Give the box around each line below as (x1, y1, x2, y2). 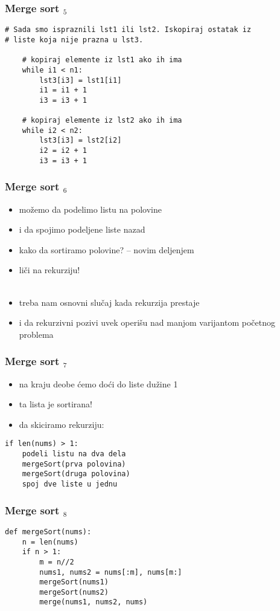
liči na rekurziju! (19, 263, 80, 276)
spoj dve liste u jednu (22, 480, 118, 488)
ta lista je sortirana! (19, 398, 92, 410)
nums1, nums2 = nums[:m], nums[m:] (39, 567, 182, 577)
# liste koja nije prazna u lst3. (5, 35, 144, 44)
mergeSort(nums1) (39, 578, 109, 587)
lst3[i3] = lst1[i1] (39, 76, 122, 85)
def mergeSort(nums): (5, 527, 92, 536)
